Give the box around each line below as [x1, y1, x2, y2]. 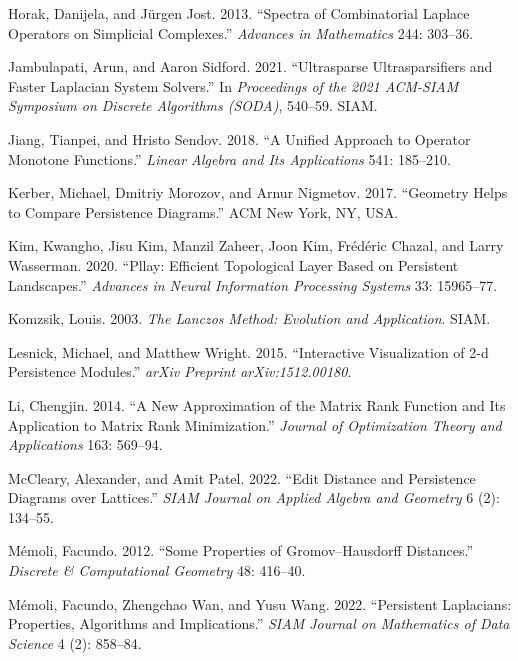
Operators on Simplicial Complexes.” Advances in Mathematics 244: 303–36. [8, 22, 474, 43]
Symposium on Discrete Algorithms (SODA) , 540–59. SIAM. [8, 95, 378, 116]
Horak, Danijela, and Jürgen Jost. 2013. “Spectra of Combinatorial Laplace [8, 3, 470, 23]
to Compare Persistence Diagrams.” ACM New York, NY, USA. [8, 201, 399, 222]
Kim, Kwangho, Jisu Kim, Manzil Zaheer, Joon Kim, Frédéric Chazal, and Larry [8, 235, 504, 256]
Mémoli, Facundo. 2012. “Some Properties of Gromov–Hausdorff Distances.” [8, 540, 474, 561]
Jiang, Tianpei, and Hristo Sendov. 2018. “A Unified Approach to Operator [8, 128, 471, 149]
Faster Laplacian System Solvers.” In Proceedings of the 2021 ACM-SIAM [8, 75, 459, 96]
